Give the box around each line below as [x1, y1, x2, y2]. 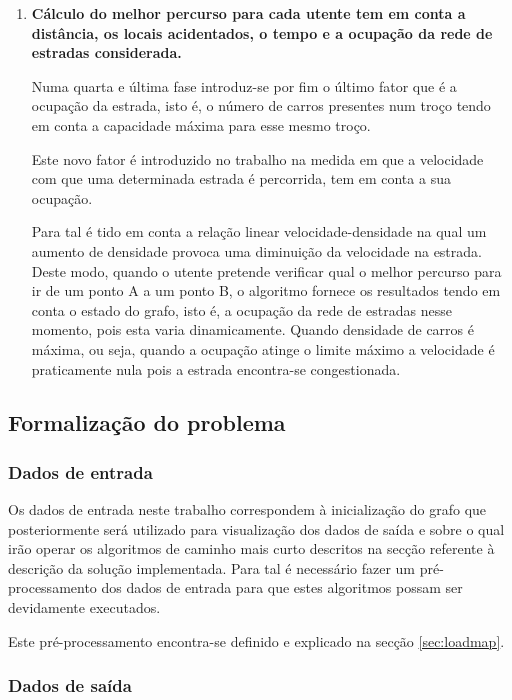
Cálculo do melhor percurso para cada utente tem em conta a [31, 3, 466, 23]
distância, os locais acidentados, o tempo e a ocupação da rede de [31, 22, 493, 43]
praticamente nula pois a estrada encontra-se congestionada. [31, 358, 401, 379]
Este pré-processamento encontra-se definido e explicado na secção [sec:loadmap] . [8, 630, 505, 651]
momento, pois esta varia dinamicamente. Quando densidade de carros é [31, 319, 474, 340]
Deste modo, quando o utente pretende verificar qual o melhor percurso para [31, 260, 502, 281]
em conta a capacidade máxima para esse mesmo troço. [31, 114, 371, 135]
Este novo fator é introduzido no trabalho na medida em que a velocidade [31, 148, 484, 169]
